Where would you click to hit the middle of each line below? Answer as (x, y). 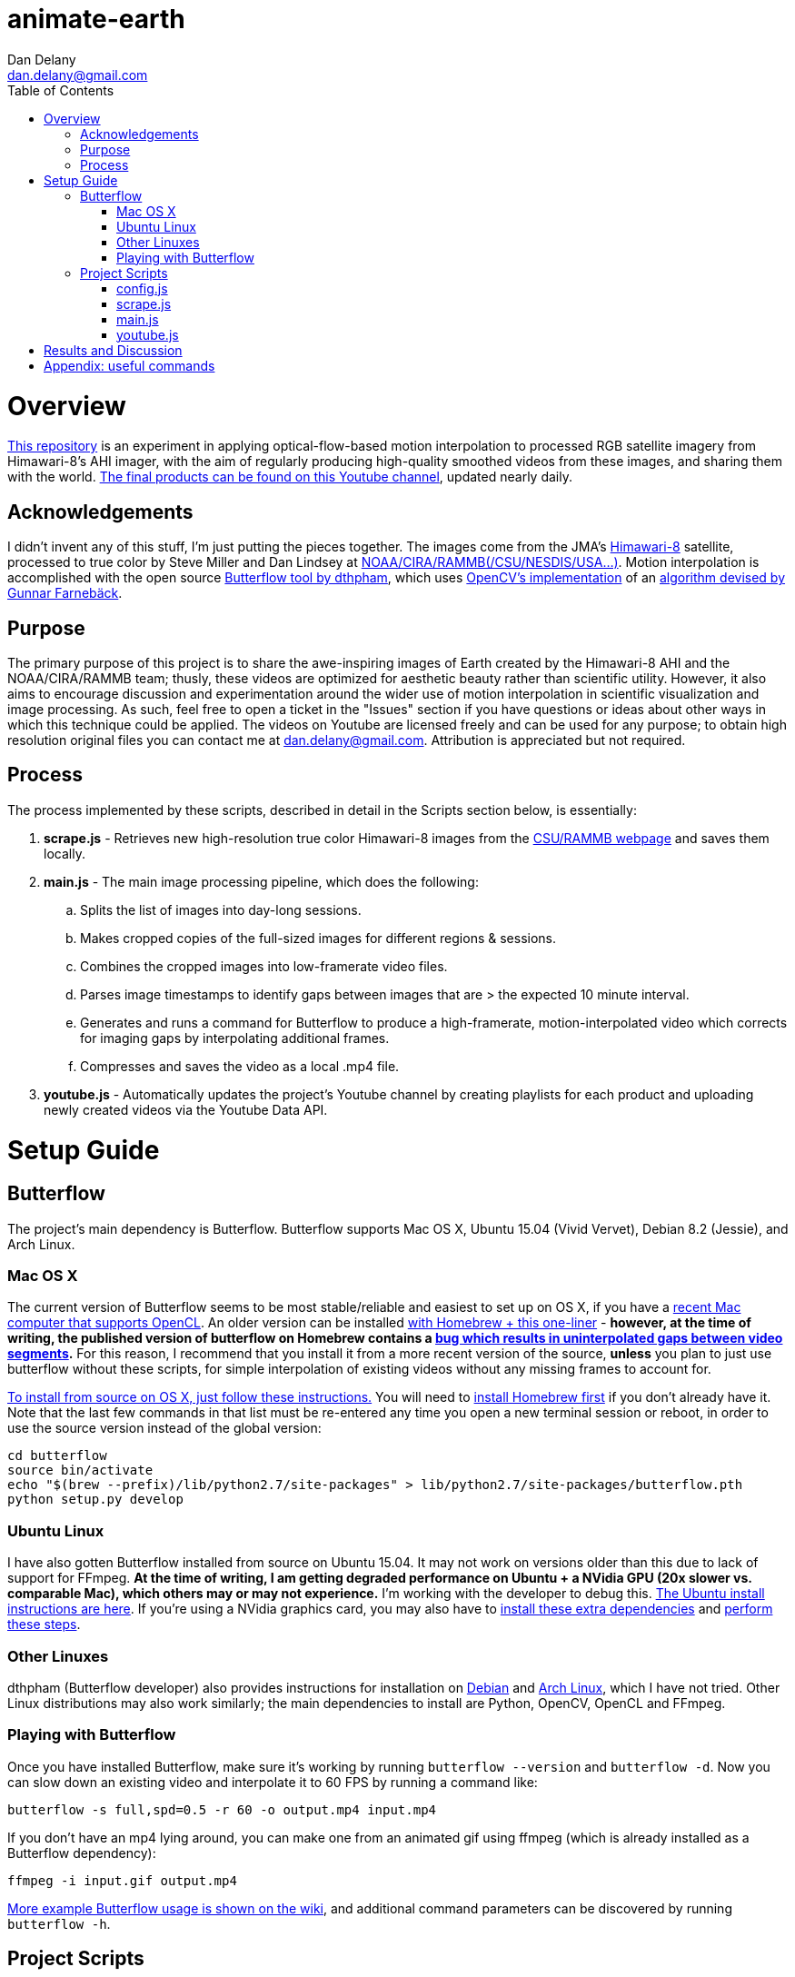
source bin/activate (80, 1470)
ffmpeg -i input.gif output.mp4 (122, 1880)
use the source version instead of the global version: (164, 1428)
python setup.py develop (95, 1500)
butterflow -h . (59, 1923)
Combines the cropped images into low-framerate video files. (264, 966)
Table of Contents (61, 90)
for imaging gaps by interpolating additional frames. (235, 1038)
